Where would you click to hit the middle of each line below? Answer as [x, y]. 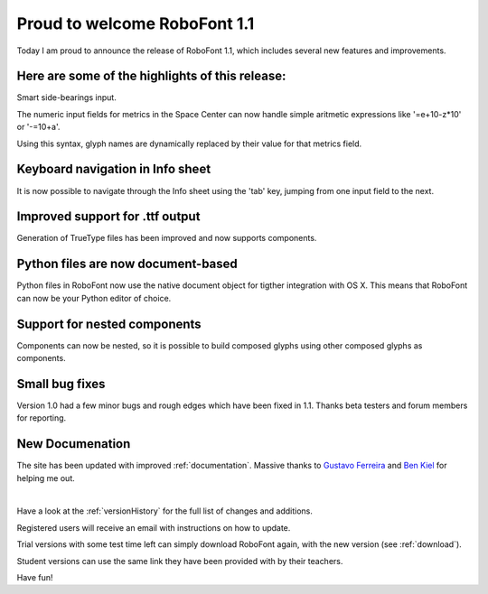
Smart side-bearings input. [66, 97]
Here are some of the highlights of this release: [151, 76]
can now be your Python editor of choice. [94, 298]
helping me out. [46, 478]
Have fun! [35, 577]
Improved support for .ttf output [108, 217]
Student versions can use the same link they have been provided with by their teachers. [180, 561]
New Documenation [74, 444]
